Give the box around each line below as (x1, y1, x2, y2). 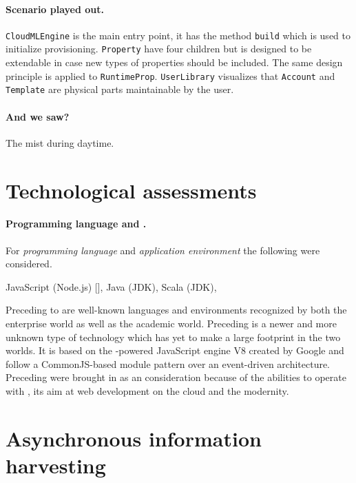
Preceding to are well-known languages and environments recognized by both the (6, 302, 347, 317)
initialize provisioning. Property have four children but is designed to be (6, 41, 312, 56)
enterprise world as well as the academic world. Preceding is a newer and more (6, 316, 337, 330)
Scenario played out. (6, 1, 105, 16)
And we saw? (6, 109, 70, 123)
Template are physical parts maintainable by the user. (6, 82, 234, 96)
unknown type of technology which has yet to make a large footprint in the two (6, 329, 341, 344)
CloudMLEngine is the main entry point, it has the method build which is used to (6, 28, 350, 42)
